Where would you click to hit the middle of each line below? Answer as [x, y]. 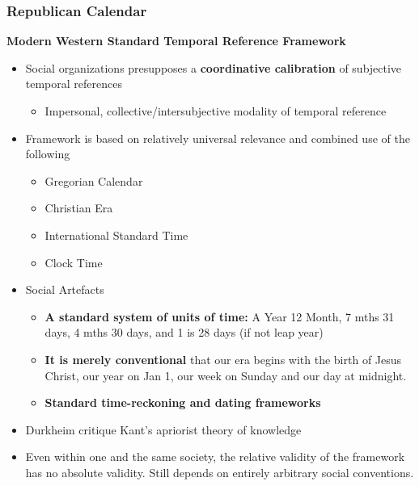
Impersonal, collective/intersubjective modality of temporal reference [216, 111]
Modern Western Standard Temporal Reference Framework [176, 41]
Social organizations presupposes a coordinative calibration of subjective [214, 67]
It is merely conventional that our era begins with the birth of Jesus [223, 359]
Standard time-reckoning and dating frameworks [183, 402]
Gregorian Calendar [94, 180]
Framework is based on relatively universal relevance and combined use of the [218, 138]
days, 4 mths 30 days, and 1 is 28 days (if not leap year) [184, 332]
